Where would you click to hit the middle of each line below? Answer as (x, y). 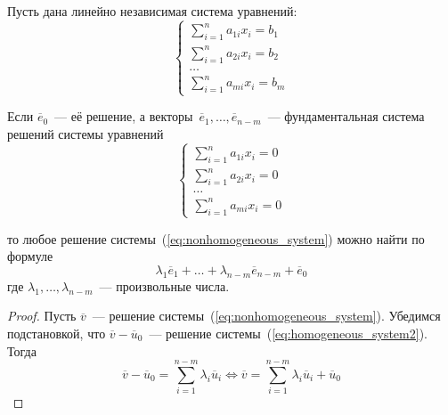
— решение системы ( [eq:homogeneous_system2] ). (288, 333)
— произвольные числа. (164, 285)
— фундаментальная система (346, 116)
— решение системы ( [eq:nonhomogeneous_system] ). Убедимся (266, 316)
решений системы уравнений (86, 133)
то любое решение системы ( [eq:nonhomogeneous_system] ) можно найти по (216, 238)
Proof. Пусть (42, 316)
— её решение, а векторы (124, 116)
